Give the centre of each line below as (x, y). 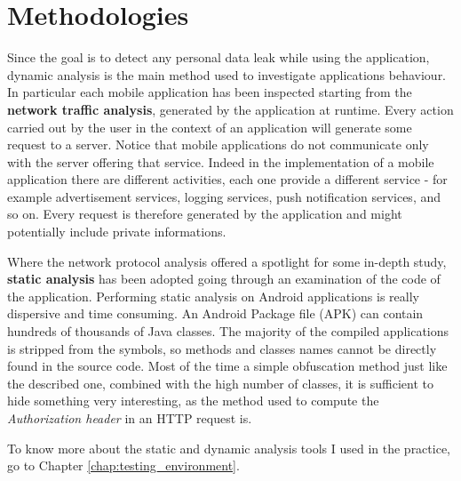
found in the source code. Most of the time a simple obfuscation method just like (227, 366)
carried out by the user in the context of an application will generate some (210, 127)
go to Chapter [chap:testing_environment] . (123, 465)
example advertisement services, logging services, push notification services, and (224, 196)
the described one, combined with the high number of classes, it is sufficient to (221, 383)
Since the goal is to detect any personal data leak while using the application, (219, 57)
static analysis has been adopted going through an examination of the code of (224, 279)
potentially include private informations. (117, 232)
